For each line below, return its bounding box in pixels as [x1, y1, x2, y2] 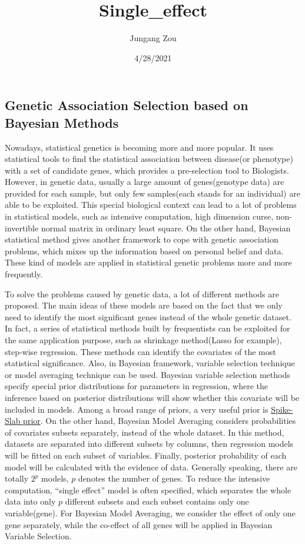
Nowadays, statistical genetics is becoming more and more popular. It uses [5, 141, 274, 153]
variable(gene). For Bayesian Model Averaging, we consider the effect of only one [5, 506, 296, 519]
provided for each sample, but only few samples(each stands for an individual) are [5, 187, 300, 199]
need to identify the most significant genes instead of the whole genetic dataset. [5, 310, 291, 323]
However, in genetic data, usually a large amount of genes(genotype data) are [5, 175, 284, 188]
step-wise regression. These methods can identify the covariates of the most [5, 345, 276, 357]
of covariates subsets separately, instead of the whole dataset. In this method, [5, 426, 284, 438]
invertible [5, 221, 39, 234]
